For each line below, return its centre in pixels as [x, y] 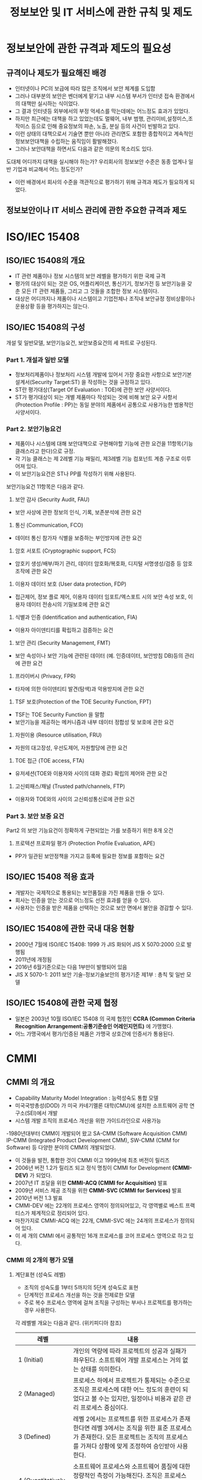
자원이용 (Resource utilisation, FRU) [58, 735]
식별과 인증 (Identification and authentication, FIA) [76, 617]
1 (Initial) [31, 1359]
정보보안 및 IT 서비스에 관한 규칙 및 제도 [101, 12]
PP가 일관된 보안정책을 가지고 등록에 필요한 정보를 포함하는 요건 [90, 856]
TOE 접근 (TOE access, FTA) [50, 760]
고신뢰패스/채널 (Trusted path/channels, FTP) [70, 786]
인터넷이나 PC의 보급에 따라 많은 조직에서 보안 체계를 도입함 [85, 88]
